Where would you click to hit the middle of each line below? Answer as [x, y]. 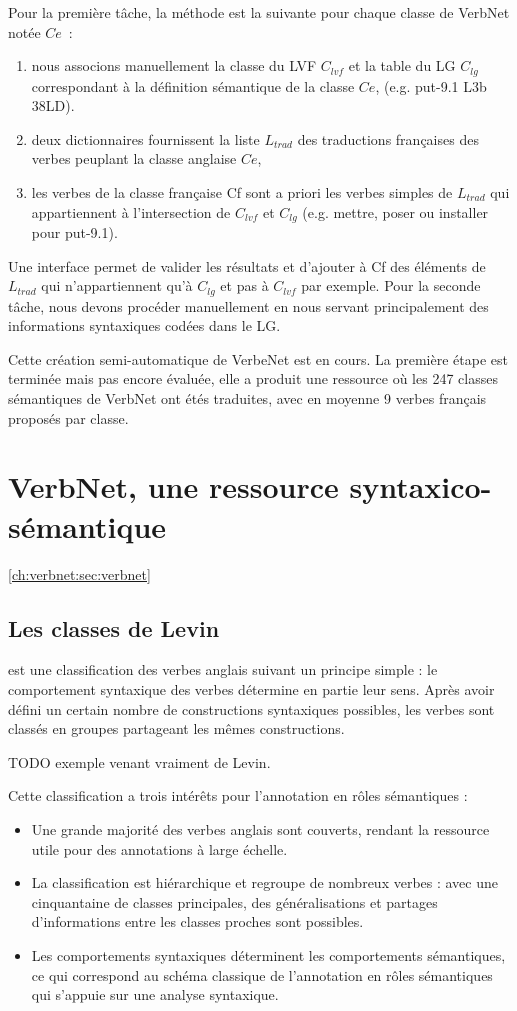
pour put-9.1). [74, 232]
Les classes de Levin [114, 627]
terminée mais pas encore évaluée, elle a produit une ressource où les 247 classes [253, 378]
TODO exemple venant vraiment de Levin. [139, 761]
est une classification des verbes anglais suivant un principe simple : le [223, 669]
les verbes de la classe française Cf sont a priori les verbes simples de [242, 192]
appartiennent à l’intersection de [131, 211]
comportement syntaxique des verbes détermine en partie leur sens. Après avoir [251, 688]
